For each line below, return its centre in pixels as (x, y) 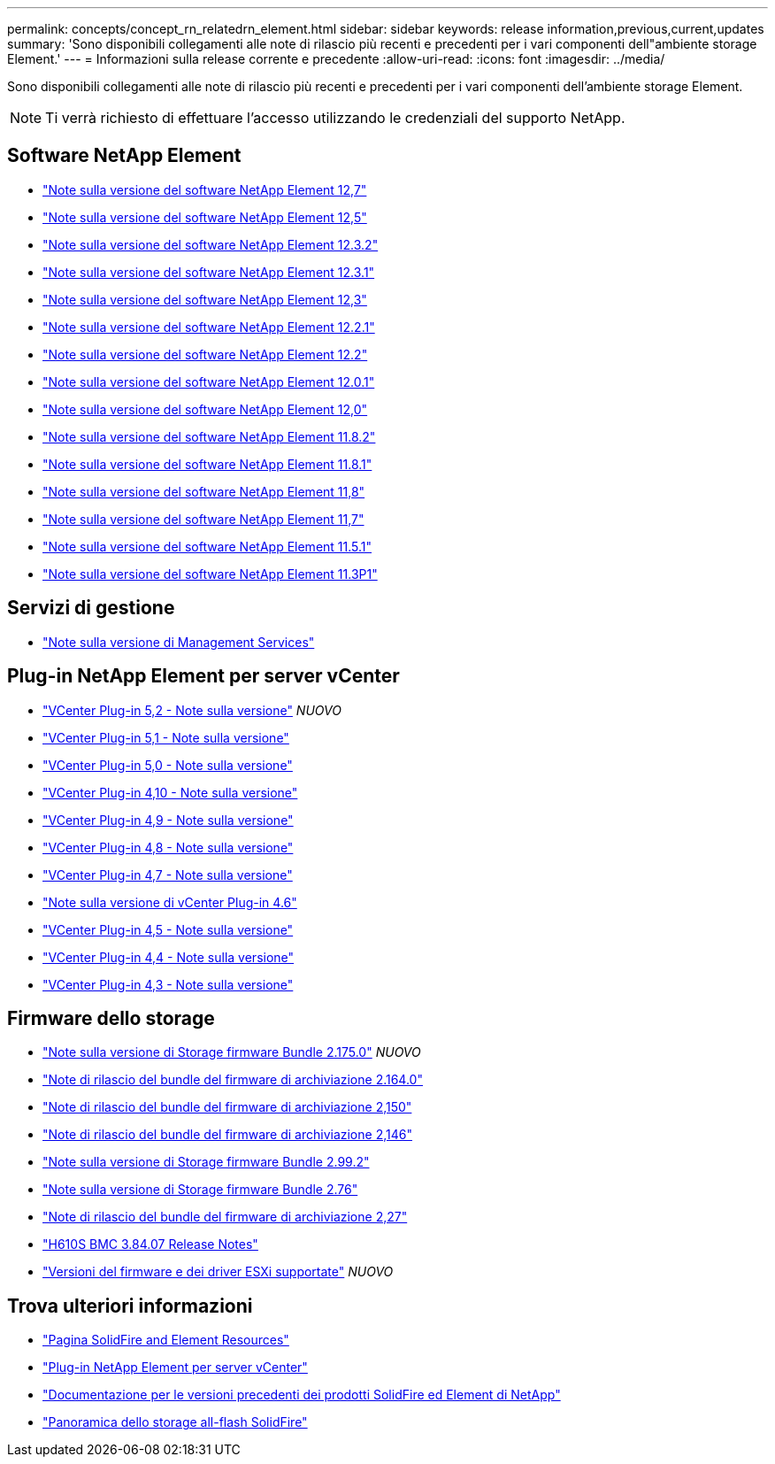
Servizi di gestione (91, 608)
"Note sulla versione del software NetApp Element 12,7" (205, 189)
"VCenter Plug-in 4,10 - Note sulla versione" (170, 792)
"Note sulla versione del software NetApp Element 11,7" (203, 519)
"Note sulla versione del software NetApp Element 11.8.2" (209, 436)
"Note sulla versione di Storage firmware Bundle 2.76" (200, 1190)
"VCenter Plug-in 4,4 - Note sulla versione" (169, 957)
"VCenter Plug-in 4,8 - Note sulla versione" (168, 847)
